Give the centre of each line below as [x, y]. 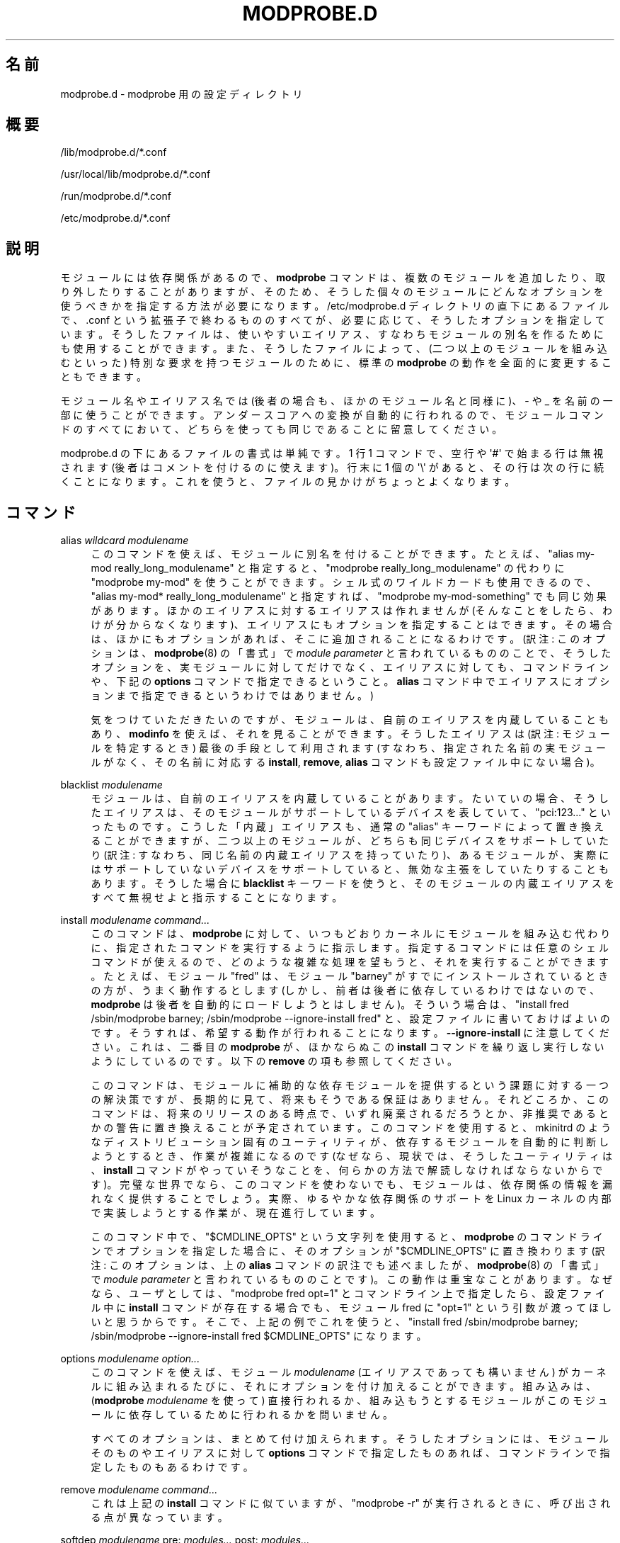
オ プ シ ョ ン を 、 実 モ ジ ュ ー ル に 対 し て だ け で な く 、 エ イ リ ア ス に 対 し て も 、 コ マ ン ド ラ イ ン [350, 667]
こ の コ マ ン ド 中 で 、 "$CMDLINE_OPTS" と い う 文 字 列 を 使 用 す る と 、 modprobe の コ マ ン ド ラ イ [347, 1237]
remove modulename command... [139, 1490]
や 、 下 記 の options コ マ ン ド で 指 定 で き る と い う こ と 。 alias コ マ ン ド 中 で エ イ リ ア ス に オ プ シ [350, 682]
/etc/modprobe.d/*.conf [115, 218]
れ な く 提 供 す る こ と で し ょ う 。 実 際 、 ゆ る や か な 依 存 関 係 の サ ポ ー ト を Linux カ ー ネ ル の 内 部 [351, 1199]
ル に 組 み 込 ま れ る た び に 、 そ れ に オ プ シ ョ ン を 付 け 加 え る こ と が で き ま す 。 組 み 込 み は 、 [343, 1386]
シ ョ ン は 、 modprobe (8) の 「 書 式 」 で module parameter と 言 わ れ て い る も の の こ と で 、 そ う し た [351, 653]
